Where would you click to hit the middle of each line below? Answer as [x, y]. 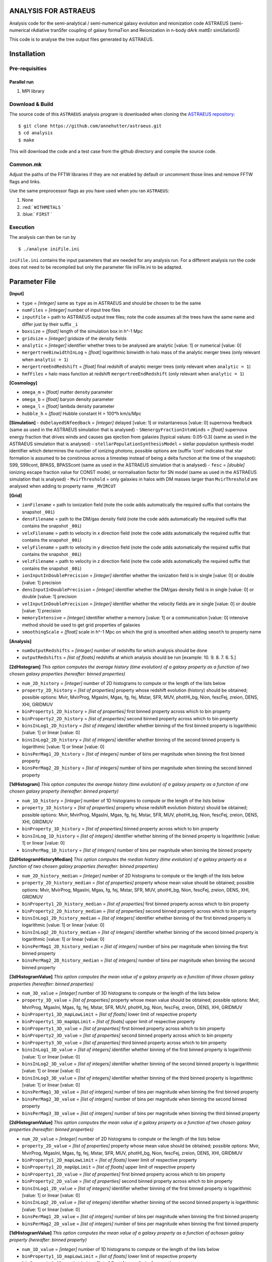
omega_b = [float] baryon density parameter [68, 399]
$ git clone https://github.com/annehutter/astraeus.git [90, 126]
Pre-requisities [28, 69]
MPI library [33, 91]
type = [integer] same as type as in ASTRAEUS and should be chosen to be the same [112, 303]
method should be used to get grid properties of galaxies [81, 625]
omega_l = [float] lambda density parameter [68, 406]
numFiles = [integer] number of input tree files [71, 310]
